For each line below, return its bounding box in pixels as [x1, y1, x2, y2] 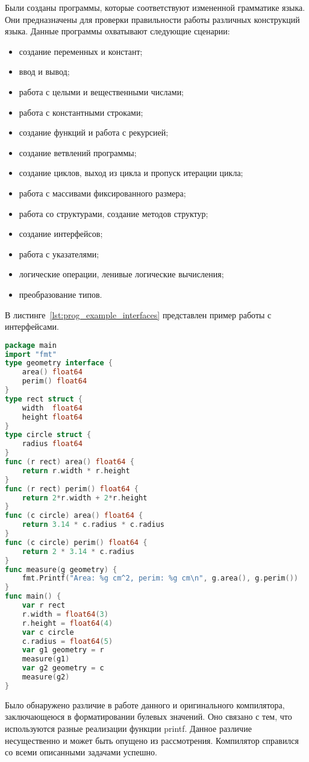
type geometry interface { [5, 359, 113, 368]
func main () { [5, 592, 61, 601]
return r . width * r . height [22, 466, 130, 475]
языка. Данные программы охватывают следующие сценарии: [5, 25, 230, 37]
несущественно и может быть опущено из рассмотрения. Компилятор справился [5, 734, 299, 746]
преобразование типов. [19, 288, 102, 300]
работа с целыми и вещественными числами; [19, 85, 184, 98]
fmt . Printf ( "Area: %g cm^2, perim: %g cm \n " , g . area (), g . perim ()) [22, 574, 298, 583]
